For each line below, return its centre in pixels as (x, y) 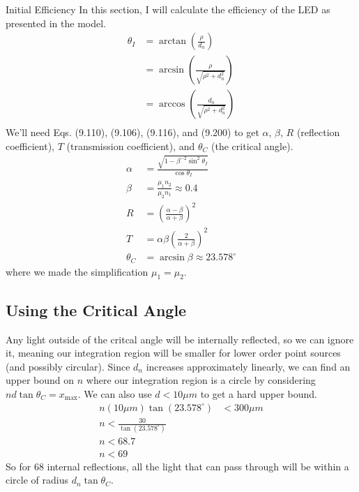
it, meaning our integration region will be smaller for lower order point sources (173, 353)
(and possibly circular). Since (68, 366)
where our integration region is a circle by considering (201, 380)
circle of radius (37, 480)
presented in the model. (56, 23)
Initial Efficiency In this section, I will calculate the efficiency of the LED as (168, 9)
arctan (173, 42)
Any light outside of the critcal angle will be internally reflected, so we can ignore (180, 339)
